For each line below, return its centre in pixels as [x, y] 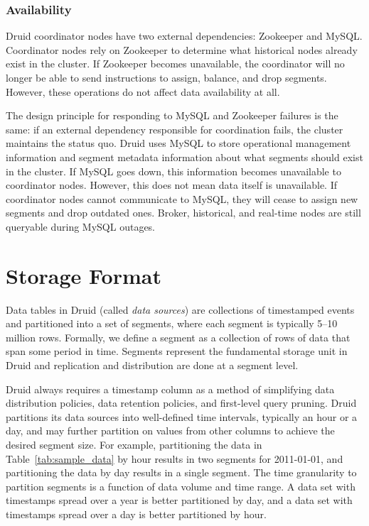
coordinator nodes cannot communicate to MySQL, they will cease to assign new [182, 198]
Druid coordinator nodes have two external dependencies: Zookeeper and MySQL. [184, 36]
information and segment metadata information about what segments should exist [184, 157]
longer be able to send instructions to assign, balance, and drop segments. [166, 77]
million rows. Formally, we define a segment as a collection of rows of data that [178, 337]
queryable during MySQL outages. [80, 226]
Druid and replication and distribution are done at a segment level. [152, 365]
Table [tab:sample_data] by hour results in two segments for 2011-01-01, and [175, 458]
